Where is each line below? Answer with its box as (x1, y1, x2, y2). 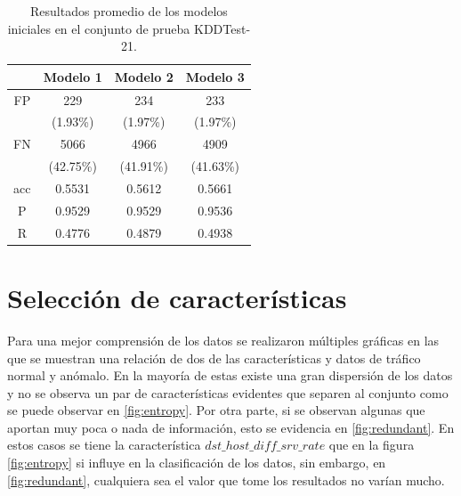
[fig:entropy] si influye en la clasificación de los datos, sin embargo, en (7, 453, 386, 472)
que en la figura (328, 435, 415, 454)
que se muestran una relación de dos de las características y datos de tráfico (7, 348, 421, 367)
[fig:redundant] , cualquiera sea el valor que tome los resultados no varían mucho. (7, 470, 445, 489)
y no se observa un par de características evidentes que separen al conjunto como (7, 383, 449, 402)
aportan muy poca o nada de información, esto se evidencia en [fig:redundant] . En (7, 418, 455, 436)
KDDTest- (194, 19, 251, 37)
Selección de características (7, 279, 347, 315)
